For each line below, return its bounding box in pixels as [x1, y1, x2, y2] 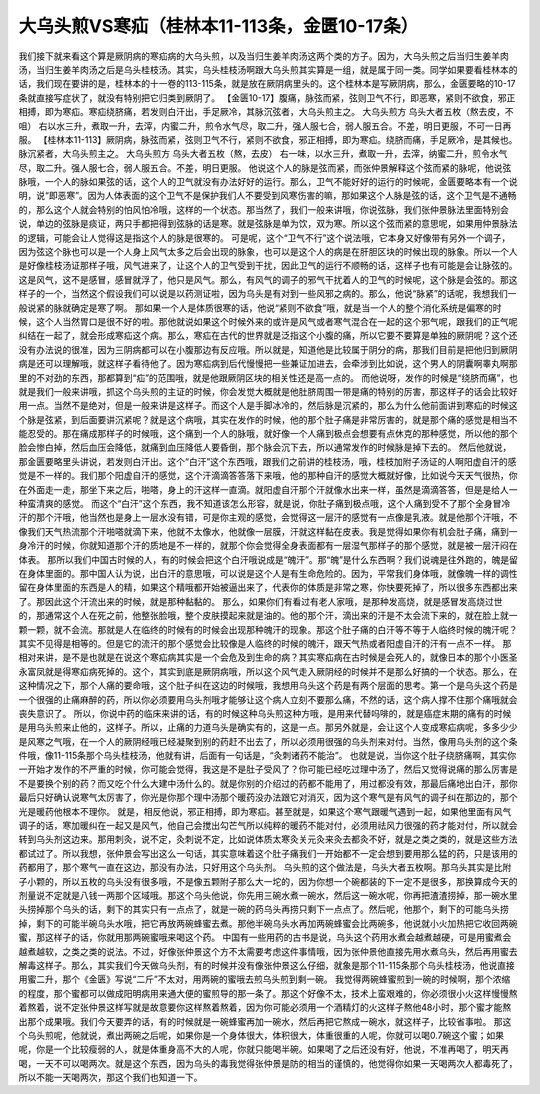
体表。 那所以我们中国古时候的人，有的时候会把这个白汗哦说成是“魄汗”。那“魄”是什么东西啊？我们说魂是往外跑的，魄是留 [18, 553, 519, 565]
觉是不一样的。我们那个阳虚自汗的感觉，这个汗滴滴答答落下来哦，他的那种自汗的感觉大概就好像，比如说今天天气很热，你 [18, 470, 518, 482]
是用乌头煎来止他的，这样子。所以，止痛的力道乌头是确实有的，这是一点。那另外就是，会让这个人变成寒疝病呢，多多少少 [18, 721, 518, 734]
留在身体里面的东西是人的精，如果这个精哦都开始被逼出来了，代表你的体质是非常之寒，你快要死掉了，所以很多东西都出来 [18, 581, 518, 594]
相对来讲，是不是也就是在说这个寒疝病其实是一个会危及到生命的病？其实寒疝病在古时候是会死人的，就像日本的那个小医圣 [18, 651, 518, 664]
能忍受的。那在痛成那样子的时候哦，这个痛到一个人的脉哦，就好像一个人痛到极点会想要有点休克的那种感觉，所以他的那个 [18, 428, 518, 440]
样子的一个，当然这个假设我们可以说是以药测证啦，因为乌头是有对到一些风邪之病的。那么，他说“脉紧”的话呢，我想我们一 [18, 288, 517, 300]
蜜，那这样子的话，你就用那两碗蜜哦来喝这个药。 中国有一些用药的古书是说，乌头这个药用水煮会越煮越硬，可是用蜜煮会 [18, 931, 512, 944]
